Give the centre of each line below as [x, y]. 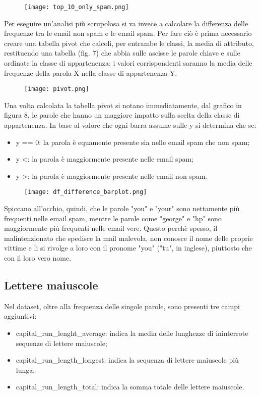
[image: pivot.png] [57, 89]
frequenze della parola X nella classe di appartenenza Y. [91, 72]
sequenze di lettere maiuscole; [61, 343]
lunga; [25, 369]
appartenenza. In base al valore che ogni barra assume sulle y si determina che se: [130, 125]
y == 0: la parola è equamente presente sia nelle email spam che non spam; [133, 142]
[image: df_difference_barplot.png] [86, 192]
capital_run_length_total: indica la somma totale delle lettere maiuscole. [130, 387]
